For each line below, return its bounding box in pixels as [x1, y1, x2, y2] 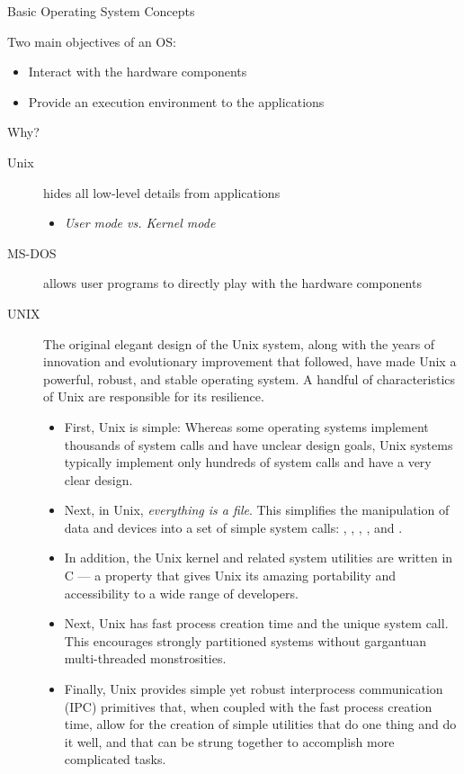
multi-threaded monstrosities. [64, 649, 227, 668]
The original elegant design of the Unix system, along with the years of [43, 334, 435, 353]
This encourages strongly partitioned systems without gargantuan [64, 631, 427, 650]
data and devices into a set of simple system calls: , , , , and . [64, 517, 403, 536]
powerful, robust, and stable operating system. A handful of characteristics [43, 369, 456, 388]
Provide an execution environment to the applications [28, 92, 325, 111]
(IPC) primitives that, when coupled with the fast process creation [64, 697, 433, 715]
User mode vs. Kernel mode [64, 213, 216, 232]
